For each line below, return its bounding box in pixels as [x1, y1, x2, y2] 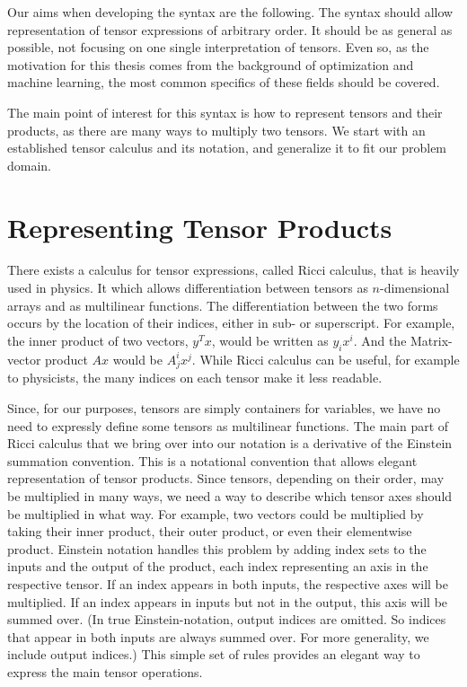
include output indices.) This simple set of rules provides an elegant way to [7, 645, 420, 664]
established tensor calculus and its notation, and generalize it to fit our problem [7, 138, 447, 157]
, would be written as [211, 330, 329, 349]
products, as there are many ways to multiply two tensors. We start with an [7, 120, 426, 139]
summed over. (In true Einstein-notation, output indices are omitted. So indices [7, 610, 446, 629]
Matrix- [410, 330, 453, 349]
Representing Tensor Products [7, 208, 392, 245]
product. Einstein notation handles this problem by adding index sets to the [7, 539, 427, 558]
